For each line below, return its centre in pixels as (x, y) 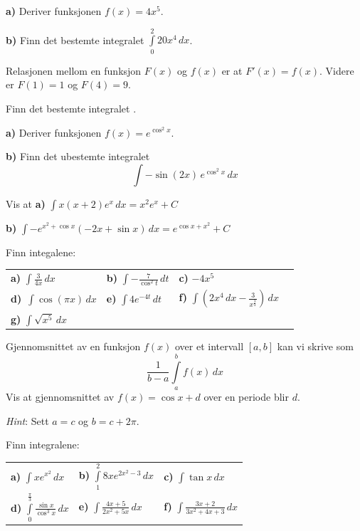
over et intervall (209, 346)
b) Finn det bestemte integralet (75, 40)
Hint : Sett (27, 420)
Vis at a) (26, 203)
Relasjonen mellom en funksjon (74, 70)
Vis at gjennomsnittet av (60, 396)
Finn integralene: (43, 445)
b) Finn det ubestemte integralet (78, 156)
